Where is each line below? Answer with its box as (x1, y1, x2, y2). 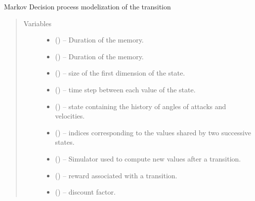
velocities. (55, 111, 85, 121)
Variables (23, 18, 51, 28)
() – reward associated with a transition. (55, 170, 177, 180)
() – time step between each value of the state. (55, 84, 196, 94)
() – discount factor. (55, 187, 116, 197)
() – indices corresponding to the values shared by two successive (55, 127, 252, 137)
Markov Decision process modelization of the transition (4, 1, 171, 11)
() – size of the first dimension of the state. (55, 68, 185, 78)
